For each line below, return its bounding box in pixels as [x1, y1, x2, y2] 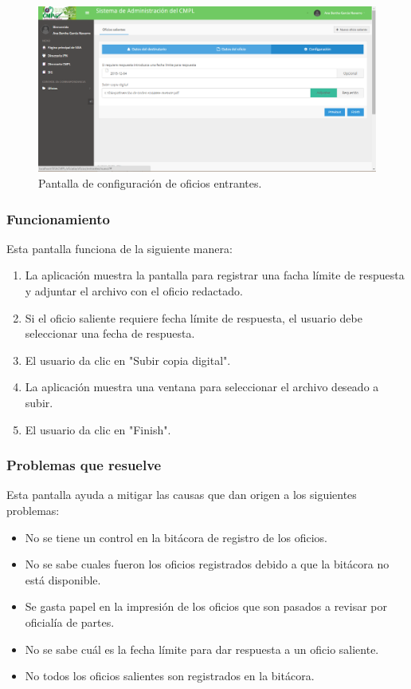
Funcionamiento [6, 208, 110, 228]
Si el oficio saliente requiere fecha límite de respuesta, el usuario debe [25, 309, 362, 326]
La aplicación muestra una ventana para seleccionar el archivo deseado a [25, 378, 379, 395]
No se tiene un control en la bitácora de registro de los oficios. [25, 529, 327, 545]
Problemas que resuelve [6, 455, 162, 475]
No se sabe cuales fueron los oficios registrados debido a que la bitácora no [25, 556, 389, 572]
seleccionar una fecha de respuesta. [25, 325, 195, 342]
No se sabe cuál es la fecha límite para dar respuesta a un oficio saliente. [25, 640, 379, 657]
